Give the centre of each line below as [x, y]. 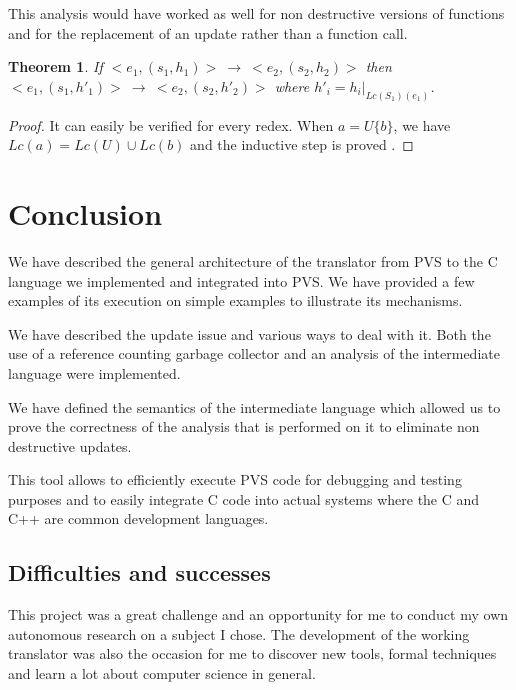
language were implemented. [94, 372]
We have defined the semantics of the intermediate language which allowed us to [254, 406]
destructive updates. [70, 445]
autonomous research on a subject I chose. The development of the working [239, 633]
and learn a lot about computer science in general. [162, 673]
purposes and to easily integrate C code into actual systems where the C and [244, 498]
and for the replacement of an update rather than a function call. [208, 32]
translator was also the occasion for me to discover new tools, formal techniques [252, 653]
